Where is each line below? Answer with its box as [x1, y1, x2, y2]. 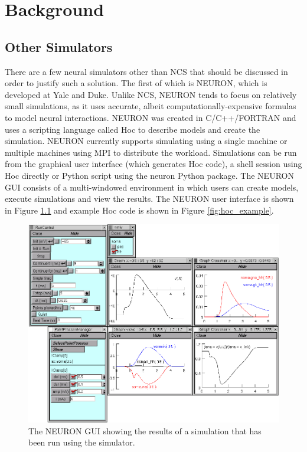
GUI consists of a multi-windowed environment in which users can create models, [5, 181, 299, 193]
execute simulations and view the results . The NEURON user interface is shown [5, 192, 294, 205]
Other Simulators [5, 37, 113, 55]
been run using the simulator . [28, 436, 135, 448]
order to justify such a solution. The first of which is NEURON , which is [5, 77, 267, 89]
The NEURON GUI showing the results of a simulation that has [28, 424, 262, 437]
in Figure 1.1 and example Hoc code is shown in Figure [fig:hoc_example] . [5, 204, 274, 216]
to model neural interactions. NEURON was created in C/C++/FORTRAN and [5, 111, 296, 123]
